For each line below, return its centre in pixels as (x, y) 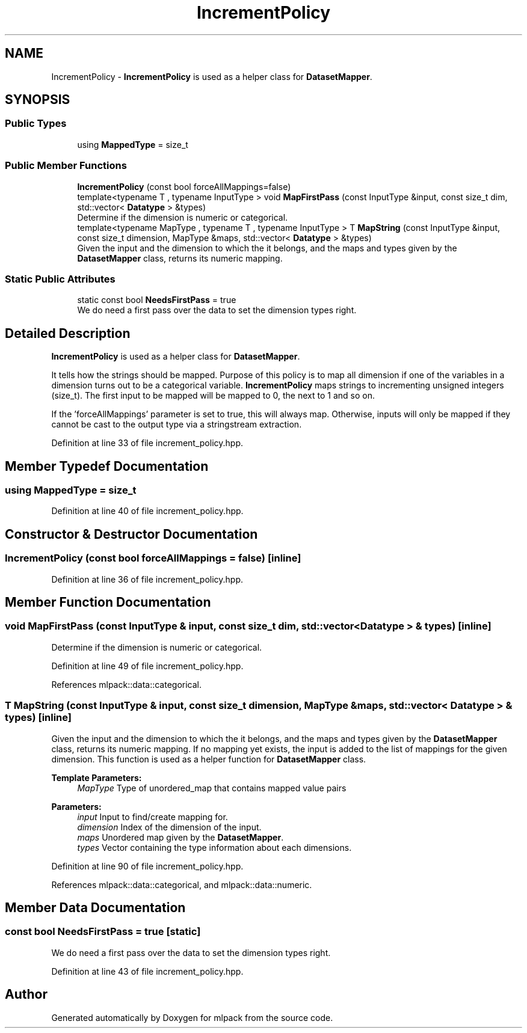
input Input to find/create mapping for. (153, 817)
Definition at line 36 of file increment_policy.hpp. (147, 579)
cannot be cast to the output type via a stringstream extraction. (177, 425)
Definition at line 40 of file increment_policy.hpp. (147, 511)
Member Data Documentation (95, 907)
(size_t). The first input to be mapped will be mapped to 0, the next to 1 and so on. (213, 396)
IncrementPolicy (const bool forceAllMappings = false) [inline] (153, 558)
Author (26, 995)
